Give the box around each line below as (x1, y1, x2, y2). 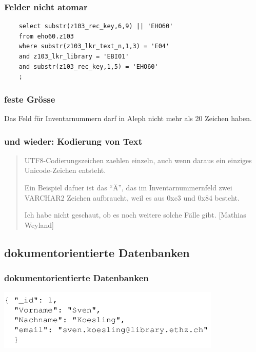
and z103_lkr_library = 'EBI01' (18, 53, 129, 60)
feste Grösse (4, 92, 55, 105)
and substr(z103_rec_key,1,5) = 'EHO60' (18, 63, 159, 70)
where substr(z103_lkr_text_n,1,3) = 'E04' (18, 43, 170, 50)
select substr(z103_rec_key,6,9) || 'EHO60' (18, 23, 173, 30)
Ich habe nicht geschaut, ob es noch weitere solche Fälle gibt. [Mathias (24, 209, 246, 220)
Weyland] (24, 219, 54, 230)
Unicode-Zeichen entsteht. (24, 165, 106, 175)
